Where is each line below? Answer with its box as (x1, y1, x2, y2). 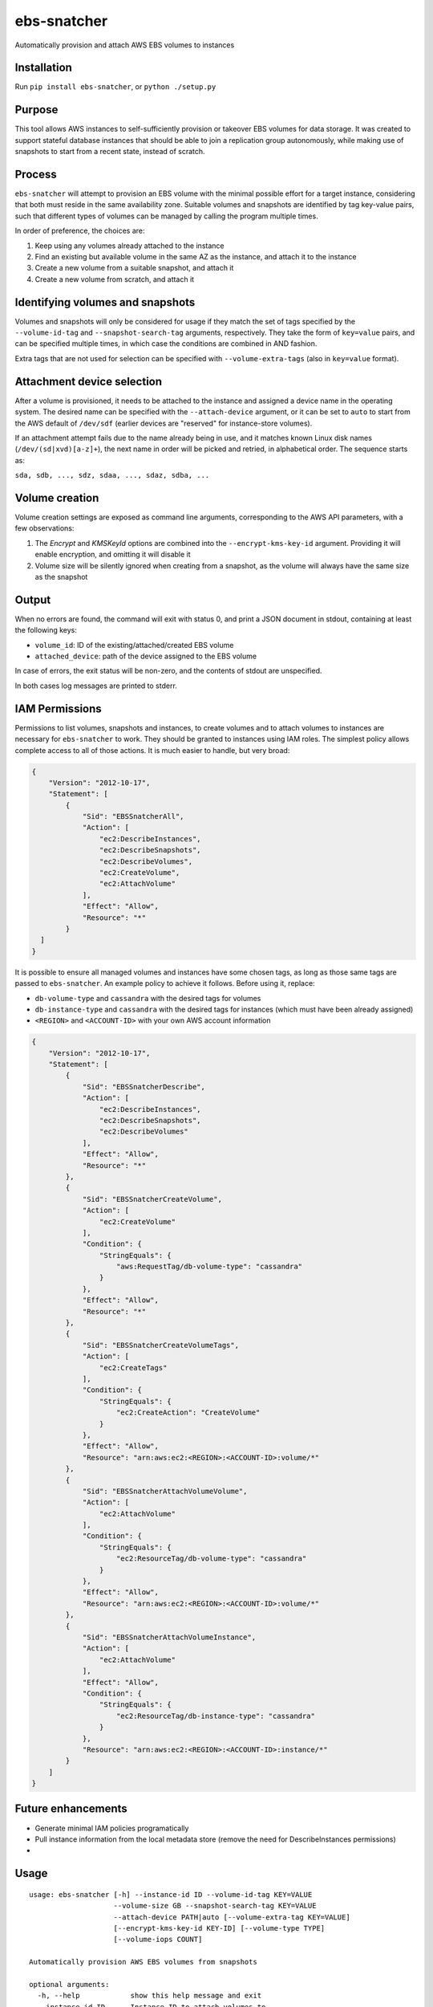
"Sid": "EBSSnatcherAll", (82, 812, 184, 821)
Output (14, 592, 51, 606)
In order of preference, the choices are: (14, 226, 145, 236)
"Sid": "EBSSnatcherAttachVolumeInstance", (82, 1632, 257, 1642)
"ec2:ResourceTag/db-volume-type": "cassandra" (116, 1554, 307, 1563)
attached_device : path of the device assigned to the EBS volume (34, 651, 257, 662)
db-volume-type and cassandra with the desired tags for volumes (34, 993, 261, 1003)
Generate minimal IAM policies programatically (34, 1823, 189, 1833)
